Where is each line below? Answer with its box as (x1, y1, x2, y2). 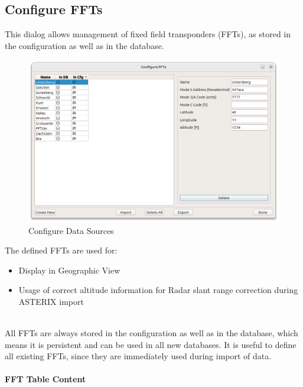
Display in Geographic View (18, 264, 120, 276)
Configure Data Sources (28, 224, 114, 236)
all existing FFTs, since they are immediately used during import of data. (5, 350, 272, 362)
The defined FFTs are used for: (5, 244, 118, 256)
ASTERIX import (18, 295, 84, 307)
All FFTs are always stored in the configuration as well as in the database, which (5, 327, 298, 339)
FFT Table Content (5, 373, 86, 385)
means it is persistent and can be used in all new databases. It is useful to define (5, 338, 297, 350)
